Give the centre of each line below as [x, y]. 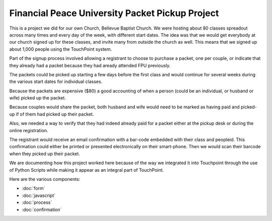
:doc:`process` [37, 202]
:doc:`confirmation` [42, 209]
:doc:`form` [33, 188]
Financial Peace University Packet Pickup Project [114, 13]
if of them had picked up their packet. [55, 114]
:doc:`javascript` [39, 195]
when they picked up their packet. [45, 154]
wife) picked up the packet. [38, 98]
